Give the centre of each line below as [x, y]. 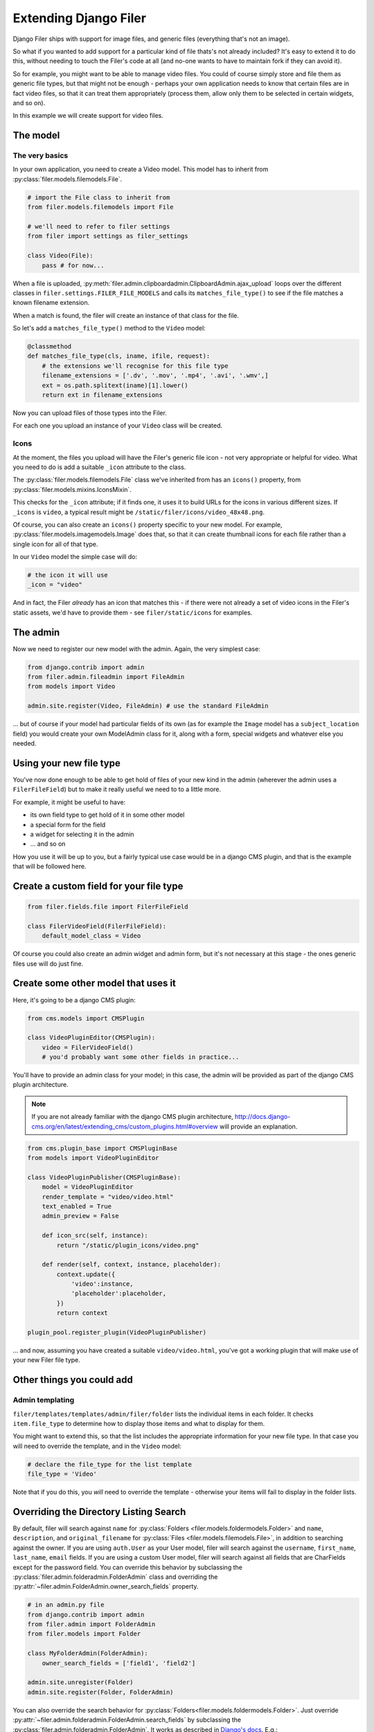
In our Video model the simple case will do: [75, 557]
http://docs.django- [262, 1117]
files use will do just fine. [48, 964]
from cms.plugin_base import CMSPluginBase [103, 1148]
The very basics [41, 156]
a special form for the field [68, 824]
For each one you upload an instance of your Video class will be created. [118, 425]
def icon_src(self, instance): [95, 1236]
